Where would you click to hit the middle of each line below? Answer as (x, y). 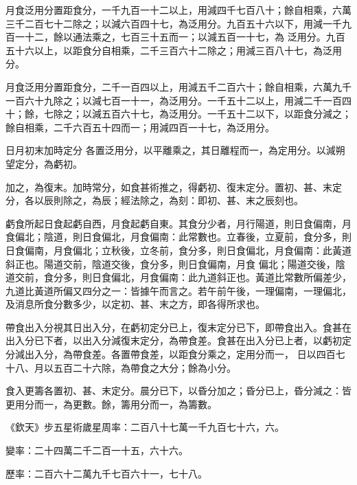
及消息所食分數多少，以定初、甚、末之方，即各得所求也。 (135, 304)
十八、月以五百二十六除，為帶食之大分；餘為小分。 (121, 367)
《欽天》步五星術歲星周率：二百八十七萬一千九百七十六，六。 (145, 427)
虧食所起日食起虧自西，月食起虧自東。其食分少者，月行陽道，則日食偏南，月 (178, 223)
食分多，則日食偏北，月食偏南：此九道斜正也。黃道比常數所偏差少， (197, 277)
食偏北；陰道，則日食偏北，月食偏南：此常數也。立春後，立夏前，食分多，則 (178, 237)
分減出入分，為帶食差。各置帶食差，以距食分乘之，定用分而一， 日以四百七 (175, 354)
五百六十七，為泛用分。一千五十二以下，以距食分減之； (226, 114)
